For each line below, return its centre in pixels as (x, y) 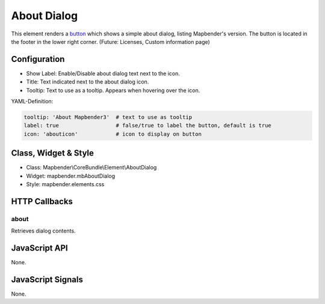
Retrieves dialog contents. (43, 231)
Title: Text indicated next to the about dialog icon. (88, 82)
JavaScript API (40, 248)
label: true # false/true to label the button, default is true (148, 126)
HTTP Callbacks (42, 201)
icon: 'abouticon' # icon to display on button (113, 134)
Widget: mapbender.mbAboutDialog (71, 176)
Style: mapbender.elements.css (65, 184)
